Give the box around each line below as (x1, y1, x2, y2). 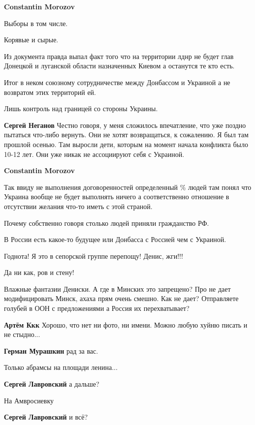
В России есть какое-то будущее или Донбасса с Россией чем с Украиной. (4, 234, 226, 244)
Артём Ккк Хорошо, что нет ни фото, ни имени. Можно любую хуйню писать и (4, 319, 248, 330)
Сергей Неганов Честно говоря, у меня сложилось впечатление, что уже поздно (4, 120, 246, 130)
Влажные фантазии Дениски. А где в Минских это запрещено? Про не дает (4, 283, 231, 294)
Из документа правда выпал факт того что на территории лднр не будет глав (4, 51, 234, 61)
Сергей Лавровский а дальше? (4, 379, 99, 389)
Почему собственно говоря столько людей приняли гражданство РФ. (4, 217, 209, 228)
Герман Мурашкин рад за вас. (4, 345, 98, 356)
